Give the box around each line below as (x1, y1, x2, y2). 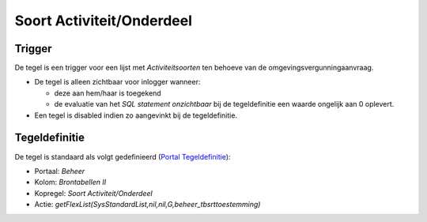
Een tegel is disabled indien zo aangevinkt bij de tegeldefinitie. (34, 111, 237, 120)
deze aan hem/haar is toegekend (54, 88, 161, 98)
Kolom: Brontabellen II (34, 178, 107, 187)
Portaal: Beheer (34, 166, 85, 175)
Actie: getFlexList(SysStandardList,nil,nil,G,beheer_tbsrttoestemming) (34, 200, 261, 209)
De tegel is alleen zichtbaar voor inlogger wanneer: (34, 77, 201, 87)
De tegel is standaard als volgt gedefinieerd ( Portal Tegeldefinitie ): (14, 152, 231, 161)
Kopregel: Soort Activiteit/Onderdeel (34, 188, 153, 198)
